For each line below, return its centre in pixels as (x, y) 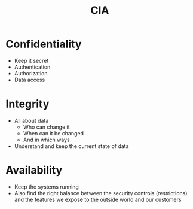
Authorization (31, 73)
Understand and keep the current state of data (71, 146)
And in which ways (46, 140)
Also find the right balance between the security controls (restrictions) (101, 193)
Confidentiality (44, 44)
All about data (31, 120)
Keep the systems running (46, 187)
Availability (34, 170)
